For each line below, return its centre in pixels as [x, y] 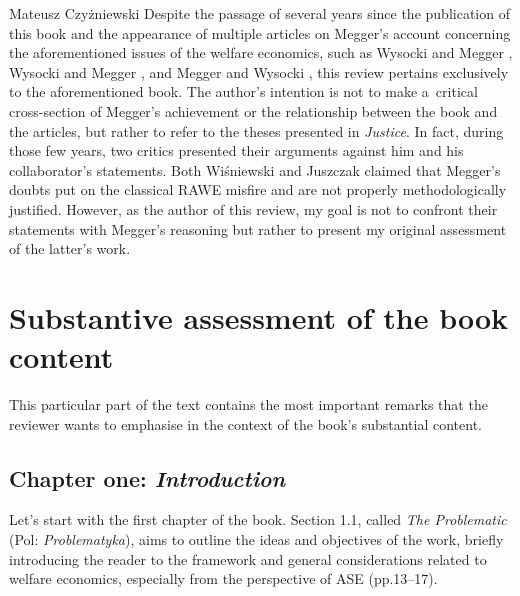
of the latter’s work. [70, 248]
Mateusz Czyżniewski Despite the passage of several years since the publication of [259, 13]
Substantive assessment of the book [259, 316]
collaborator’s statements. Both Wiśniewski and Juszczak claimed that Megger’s [255, 169]
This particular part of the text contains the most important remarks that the [248, 404]
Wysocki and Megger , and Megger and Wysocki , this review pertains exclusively [259, 71]
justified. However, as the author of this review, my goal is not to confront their [253, 208]
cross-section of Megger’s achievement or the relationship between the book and [253, 110]
